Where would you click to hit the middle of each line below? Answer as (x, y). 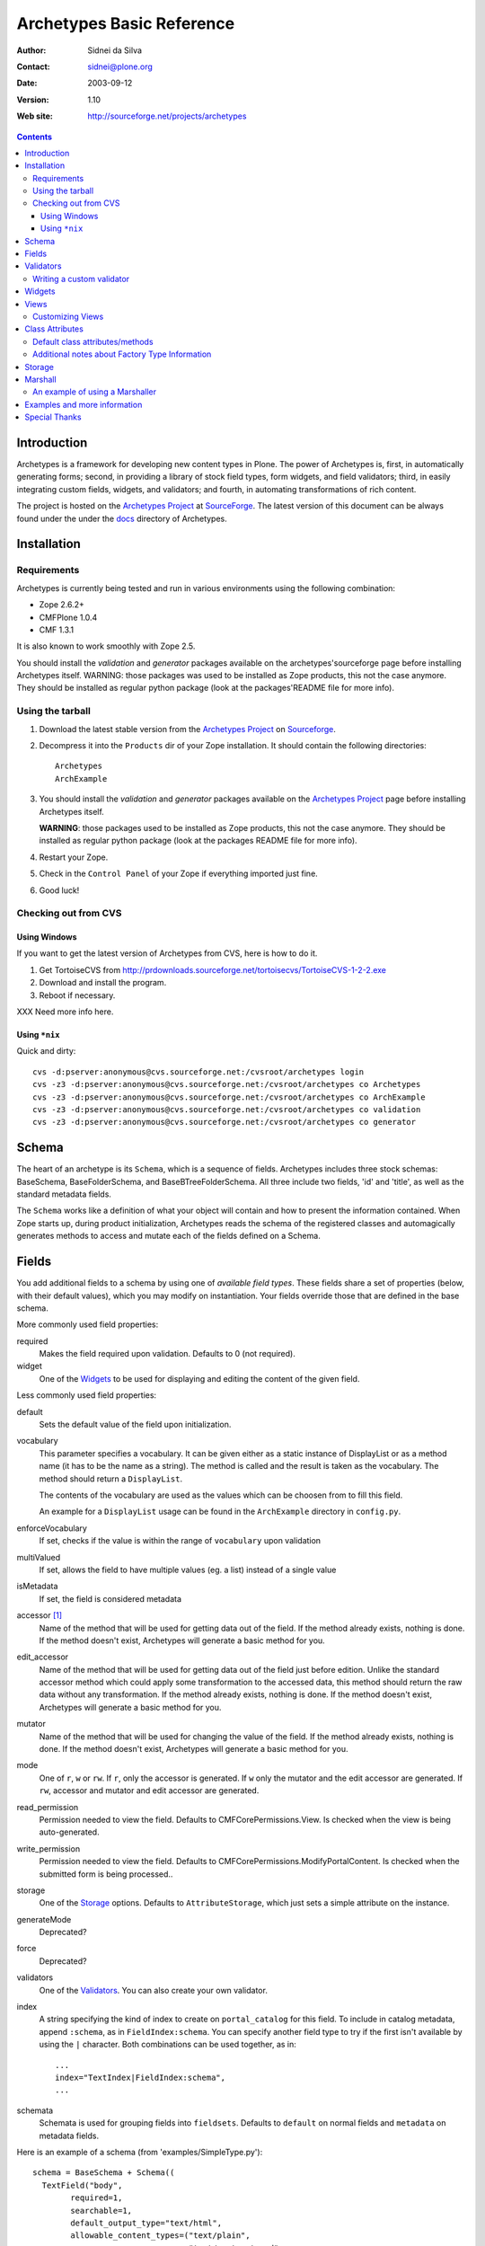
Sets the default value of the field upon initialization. (135, 1425)
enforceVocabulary (52, 1528)
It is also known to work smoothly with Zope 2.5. (106, 646)
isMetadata (37, 1587)
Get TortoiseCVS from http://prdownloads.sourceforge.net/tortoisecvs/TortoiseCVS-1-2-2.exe (212, 969)
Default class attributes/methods (93, 341)
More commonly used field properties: (88, 1324)
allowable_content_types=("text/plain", (160, 2236)
